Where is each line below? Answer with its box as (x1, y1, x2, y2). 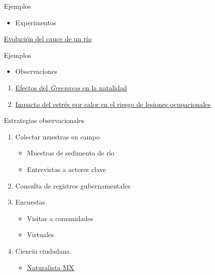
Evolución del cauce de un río (4, 34, 92, 44)
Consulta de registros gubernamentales (15, 180, 131, 190)
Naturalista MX (27, 262, 74, 272)
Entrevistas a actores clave (27, 164, 106, 174)
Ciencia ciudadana (15, 245, 70, 256)
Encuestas (15, 197, 45, 207)
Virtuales (27, 229, 54, 240)
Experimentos (15, 17, 56, 27)
